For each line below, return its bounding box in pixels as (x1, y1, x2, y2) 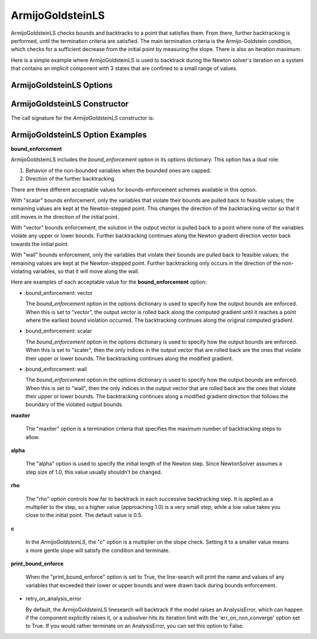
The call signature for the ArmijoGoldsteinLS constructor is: (11, 115, 154, 122)
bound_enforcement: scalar (25, 327, 92, 335)
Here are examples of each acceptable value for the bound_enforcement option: (11, 278, 207, 285)
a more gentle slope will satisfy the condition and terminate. (25, 547, 170, 554)
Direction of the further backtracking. (25, 175, 116, 182)
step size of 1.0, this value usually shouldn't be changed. (25, 468, 163, 475)
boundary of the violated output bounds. (25, 401, 123, 408)
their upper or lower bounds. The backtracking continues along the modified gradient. (25, 355, 234, 362)
